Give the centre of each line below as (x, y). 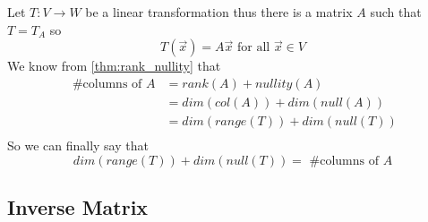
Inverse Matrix (78, 206)
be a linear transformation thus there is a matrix (219, 12)
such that (396, 12)
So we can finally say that (78, 145)
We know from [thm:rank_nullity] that (114, 66)
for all (254, 48)
